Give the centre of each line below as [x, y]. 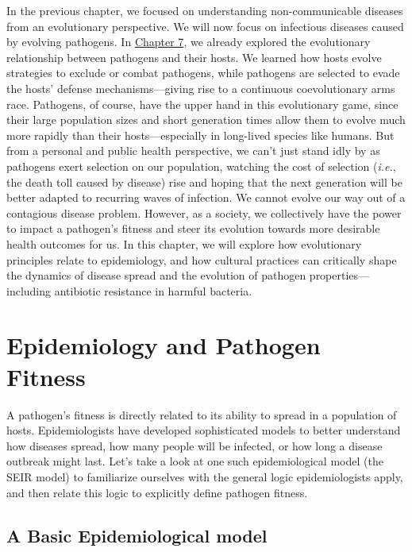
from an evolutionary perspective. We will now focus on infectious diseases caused [205, 26]
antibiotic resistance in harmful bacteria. [153, 290]
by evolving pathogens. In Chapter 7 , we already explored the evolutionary [189, 42]
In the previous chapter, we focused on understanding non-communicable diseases [205, 10]
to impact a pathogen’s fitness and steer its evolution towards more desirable [193, 228]
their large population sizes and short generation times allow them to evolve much [206, 120]
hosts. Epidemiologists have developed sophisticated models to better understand [204, 430]
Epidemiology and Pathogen [164, 345]
